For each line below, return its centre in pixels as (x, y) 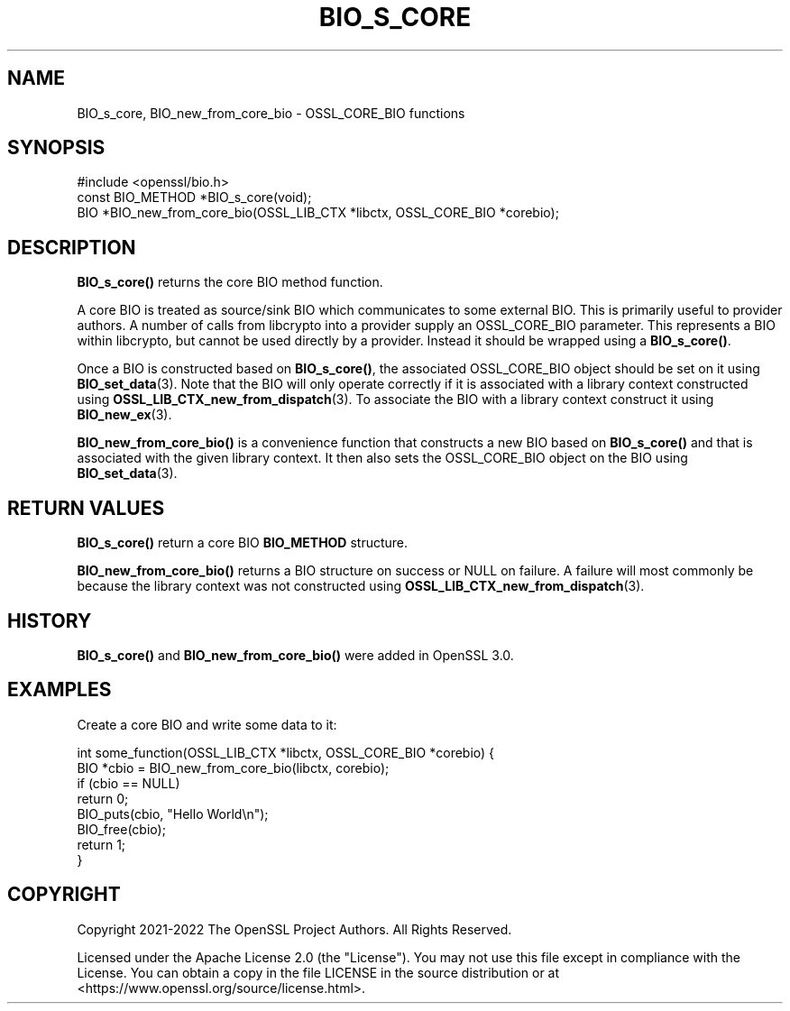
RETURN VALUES (86, 508)
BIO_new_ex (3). (124, 415)
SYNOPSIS (56, 148)
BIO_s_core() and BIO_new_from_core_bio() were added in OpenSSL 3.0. (295, 655)
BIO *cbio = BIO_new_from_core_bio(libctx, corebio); (233, 767)
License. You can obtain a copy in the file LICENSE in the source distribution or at (318, 972)
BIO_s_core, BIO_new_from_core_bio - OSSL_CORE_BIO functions (271, 113)
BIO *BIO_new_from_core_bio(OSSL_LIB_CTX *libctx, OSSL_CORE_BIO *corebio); (318, 213)
